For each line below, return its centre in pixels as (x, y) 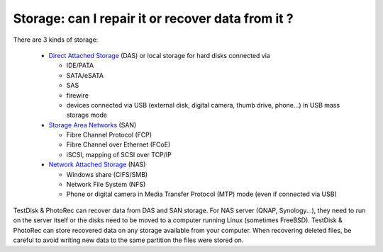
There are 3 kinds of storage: (56, 40)
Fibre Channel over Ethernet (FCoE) (118, 144)
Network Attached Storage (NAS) (97, 165)
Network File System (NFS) (106, 185)
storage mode (87, 115)
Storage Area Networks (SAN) (93, 125)
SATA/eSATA (85, 75)
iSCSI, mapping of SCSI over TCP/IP (119, 154)
